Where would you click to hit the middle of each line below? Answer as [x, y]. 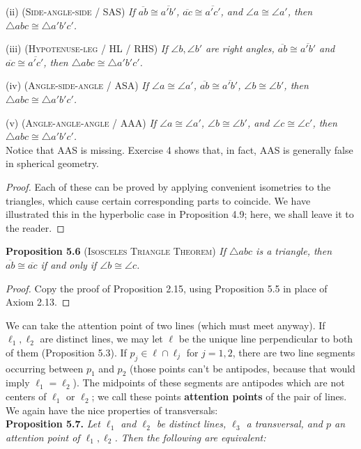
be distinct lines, [191, 424]
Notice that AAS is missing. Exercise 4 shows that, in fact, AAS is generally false [179, 149]
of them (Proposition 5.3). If [66, 352]
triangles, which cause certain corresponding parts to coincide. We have [158, 200]
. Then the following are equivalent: [190, 437]
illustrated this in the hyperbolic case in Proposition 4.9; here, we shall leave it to [180, 214]
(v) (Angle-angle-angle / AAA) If [81, 122]
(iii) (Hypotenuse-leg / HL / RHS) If [87, 48]
